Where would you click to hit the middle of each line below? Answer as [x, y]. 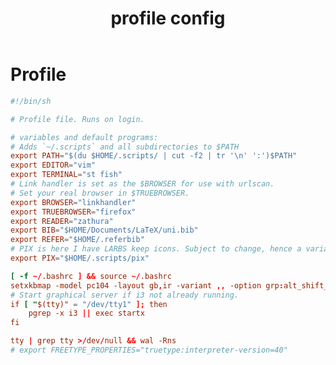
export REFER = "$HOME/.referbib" [77, 240]
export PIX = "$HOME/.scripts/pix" [80, 258]
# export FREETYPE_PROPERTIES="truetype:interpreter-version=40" [149, 350]
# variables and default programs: [84, 137]
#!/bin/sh [31, 101]
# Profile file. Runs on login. [77, 119]
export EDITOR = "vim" [53, 165]
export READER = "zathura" [62, 221]
